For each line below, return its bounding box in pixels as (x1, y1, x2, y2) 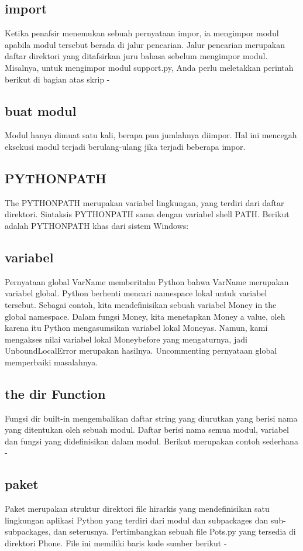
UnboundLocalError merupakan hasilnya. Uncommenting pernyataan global (5, 344, 277, 357)
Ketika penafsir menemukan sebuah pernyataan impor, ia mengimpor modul (5, 27, 279, 39)
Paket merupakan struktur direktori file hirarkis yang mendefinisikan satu (5, 502, 270, 515)
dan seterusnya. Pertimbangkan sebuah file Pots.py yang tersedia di (53, 525, 296, 538)
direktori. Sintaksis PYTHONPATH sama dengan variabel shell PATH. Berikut (5, 208, 290, 220)
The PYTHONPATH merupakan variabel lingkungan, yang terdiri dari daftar (5, 196, 284, 208)
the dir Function (5, 384, 106, 402)
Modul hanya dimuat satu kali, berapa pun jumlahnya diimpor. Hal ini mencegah (5, 129, 297, 141)
